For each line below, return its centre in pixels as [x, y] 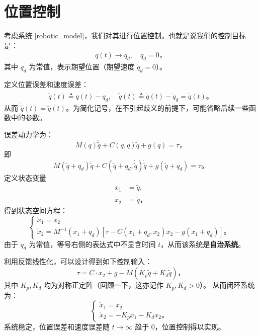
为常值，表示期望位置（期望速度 [82, 67]
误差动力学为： [29, 134]
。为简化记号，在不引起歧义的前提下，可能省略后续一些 [157, 107]
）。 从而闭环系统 [227, 285]
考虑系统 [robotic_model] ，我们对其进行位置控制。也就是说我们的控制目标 [125, 35]
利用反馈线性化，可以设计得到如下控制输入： [78, 261]
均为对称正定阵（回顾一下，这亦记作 [103, 285]
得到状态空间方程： [36, 210]
